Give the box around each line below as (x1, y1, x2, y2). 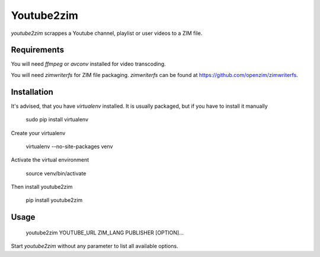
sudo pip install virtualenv (25, 116, 89, 123)
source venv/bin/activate (25, 169, 87, 177)
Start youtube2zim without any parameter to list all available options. (11, 243, 178, 250)
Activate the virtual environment (11, 156, 89, 163)
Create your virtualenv (11, 129, 66, 136)
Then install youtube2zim (11, 184, 73, 191)
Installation (11, 86, 53, 97)
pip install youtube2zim (25, 197, 83, 204)
